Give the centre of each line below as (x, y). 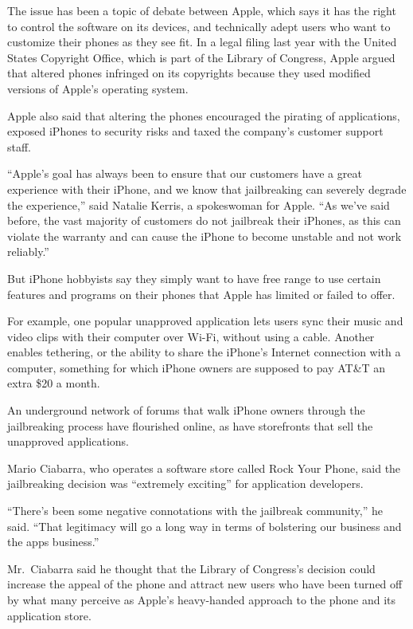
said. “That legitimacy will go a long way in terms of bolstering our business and (205, 526)
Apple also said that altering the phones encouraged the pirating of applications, (204, 115)
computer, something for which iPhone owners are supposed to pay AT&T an (197, 367)
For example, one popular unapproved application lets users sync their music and (205, 321)
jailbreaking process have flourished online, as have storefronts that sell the (190, 425)
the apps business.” (53, 542)
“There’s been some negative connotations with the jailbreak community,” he (195, 511)
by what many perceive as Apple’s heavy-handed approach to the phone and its (201, 600)
